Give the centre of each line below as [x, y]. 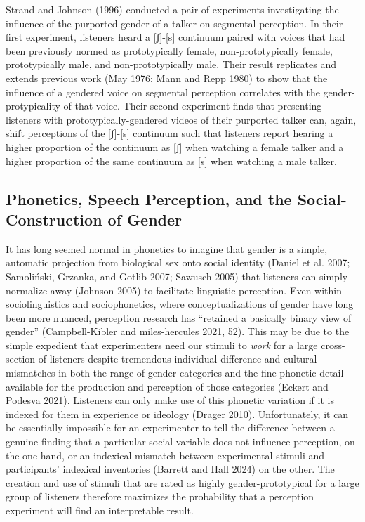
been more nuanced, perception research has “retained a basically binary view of [179, 317]
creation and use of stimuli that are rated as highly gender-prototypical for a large [182, 482]
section [21, 359]
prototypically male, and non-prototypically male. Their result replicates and [171, 64]
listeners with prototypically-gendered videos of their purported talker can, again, [181, 119]
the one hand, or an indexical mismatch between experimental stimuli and [165, 455]
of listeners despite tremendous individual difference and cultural [178, 359]
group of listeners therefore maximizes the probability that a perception [160, 496]
